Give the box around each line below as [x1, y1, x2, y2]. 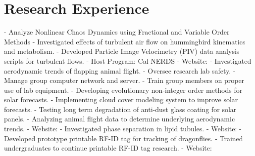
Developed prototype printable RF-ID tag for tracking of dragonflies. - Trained [4, 133, 243, 143]
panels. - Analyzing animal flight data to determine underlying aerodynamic [4, 114, 235, 124]
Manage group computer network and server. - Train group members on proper [4, 75, 245, 85]
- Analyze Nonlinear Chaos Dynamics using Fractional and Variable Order [4, 27, 230, 37]
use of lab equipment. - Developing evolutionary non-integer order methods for [4, 84, 243, 95]
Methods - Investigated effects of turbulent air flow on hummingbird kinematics [4, 36, 246, 46]
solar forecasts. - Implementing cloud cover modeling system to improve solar [4, 94, 238, 105]
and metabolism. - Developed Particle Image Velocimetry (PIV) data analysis [4, 46, 240, 56]
